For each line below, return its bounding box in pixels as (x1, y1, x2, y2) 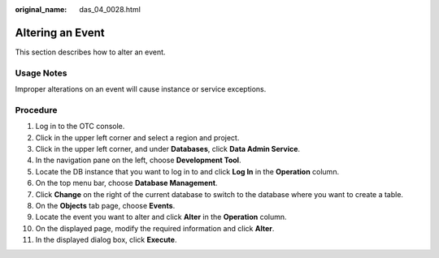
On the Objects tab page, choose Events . (35, 200, 176, 210)
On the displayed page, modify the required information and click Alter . (35, 223, 275, 233)
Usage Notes (15, 67, 67, 79)
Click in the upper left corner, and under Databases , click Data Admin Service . (35, 144, 301, 153)
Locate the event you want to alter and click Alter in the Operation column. (35, 212, 288, 222)
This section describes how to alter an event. (15, 47, 166, 57)
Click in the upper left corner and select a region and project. (35, 132, 240, 142)
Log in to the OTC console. (35, 122, 125, 131)
